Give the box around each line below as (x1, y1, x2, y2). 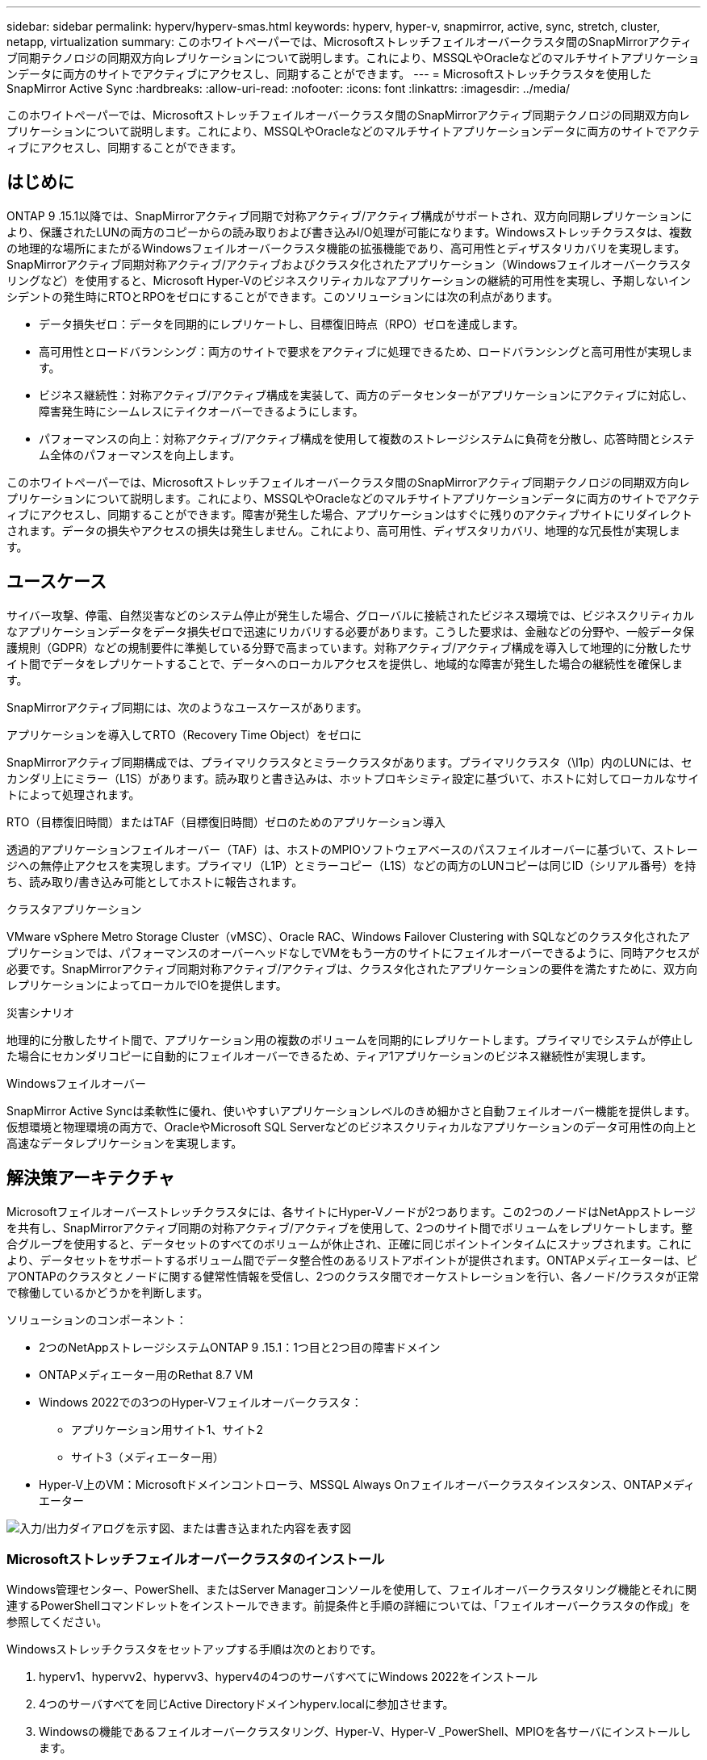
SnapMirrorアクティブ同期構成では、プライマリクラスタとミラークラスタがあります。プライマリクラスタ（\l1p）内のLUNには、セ (6, 755, 692, 769)
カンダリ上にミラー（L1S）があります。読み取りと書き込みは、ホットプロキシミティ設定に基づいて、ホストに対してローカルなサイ (6, 771, 700, 785)
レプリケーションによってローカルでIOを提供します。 (6, 977, 287, 992)
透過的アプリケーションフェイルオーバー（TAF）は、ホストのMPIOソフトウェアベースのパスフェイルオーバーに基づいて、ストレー (6, 842, 698, 856)
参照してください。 (6, 1615, 108, 1629)
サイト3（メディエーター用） (71, 1449, 224, 1464)
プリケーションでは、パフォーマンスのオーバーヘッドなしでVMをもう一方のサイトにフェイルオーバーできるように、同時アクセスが (6, 945, 700, 959)
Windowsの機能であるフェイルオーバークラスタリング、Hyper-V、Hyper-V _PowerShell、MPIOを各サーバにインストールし (39, 1724, 692, 1739)
